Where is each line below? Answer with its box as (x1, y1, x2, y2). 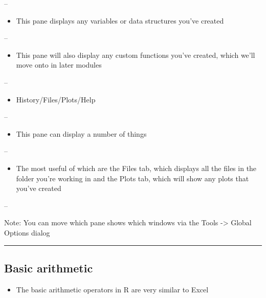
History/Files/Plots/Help (16, 94, 96, 104)
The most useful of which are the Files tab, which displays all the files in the (16, 162, 257, 173)
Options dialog (4, 227, 50, 238)
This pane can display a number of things (16, 128, 147, 139)
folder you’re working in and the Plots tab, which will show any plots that (16, 173, 249, 183)
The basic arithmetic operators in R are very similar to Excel (16, 284, 209, 294)
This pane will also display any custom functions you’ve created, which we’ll (16, 49, 255, 60)
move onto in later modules (16, 59, 102, 70)
